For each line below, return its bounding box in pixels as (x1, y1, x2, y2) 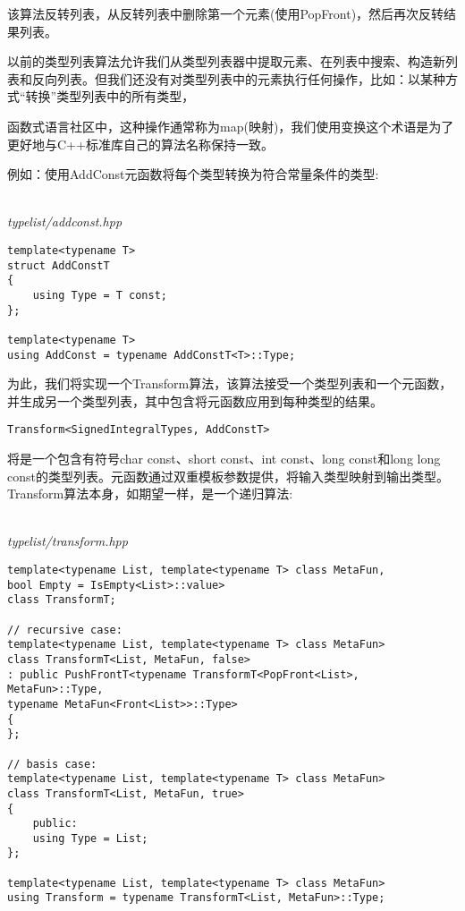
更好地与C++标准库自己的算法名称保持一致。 (7, 134, 274, 153)
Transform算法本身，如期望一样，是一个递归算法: (7, 484, 293, 503)
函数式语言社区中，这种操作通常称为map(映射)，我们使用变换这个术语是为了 (7, 116, 454, 135)
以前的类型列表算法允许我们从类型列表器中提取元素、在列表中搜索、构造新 (7, 52, 445, 71)
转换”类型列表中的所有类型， (25, 87, 195, 106)
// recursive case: (7, 623, 123, 636)
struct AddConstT (7, 259, 110, 272)
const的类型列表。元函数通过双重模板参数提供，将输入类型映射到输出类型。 (7, 466, 449, 485)
